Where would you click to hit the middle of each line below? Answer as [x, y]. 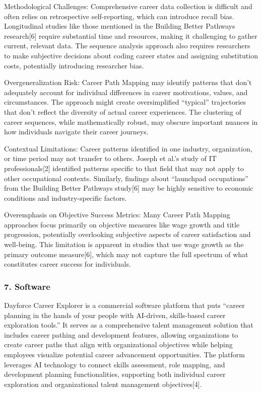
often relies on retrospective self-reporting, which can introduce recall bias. [119, 16]
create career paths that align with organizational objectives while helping [118, 344]
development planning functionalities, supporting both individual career [115, 374]
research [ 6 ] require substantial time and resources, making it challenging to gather [131, 35]
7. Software [27, 286]
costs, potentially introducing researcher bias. [74, 65]
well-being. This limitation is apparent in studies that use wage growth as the [124, 244]
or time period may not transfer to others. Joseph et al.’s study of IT [110, 158]
